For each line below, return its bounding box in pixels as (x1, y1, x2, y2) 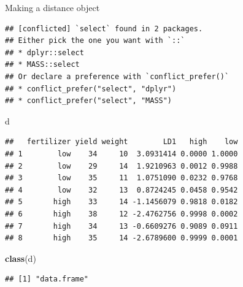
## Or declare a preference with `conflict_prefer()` (5, 72, 229, 81)
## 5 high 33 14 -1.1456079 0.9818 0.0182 (5, 197, 238, 207)
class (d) (5, 251, 36, 264)
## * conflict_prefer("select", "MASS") (5, 96, 172, 105)
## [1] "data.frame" (5, 275, 89, 284)
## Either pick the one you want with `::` (5, 36, 185, 45)
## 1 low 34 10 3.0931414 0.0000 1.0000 (5, 149, 238, 158)
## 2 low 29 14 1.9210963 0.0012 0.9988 (5, 161, 238, 170)
